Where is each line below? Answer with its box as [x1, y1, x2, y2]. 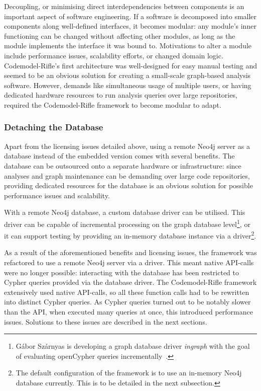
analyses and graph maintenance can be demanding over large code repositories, [4, 170, 250, 181]
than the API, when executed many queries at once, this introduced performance [4, 306, 253, 317]
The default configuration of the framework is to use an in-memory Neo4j [16, 367, 242, 378]
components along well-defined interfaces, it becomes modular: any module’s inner [4, 21, 256, 31]
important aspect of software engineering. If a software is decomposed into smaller [4, 11, 257, 21]
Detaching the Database [4, 121, 103, 133]
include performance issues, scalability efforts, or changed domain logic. [4, 50, 223, 60]
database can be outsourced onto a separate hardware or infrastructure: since [4, 160, 241, 171]
